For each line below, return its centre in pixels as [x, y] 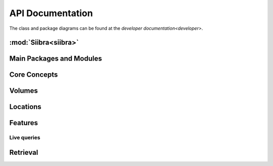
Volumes [24, 91]
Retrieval [24, 153]
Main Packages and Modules [56, 59]
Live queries [25, 138]
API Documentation [51, 13]
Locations [25, 107]
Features [24, 123]
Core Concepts [34, 75]
